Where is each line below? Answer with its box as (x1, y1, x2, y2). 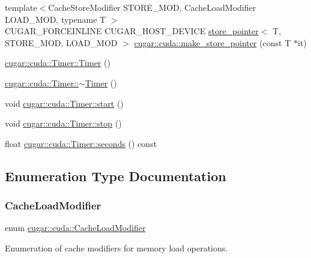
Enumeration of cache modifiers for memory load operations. (5, 241, 228, 254)
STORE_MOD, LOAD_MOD (5, 36, 118, 49)
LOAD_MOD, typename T (5, 13, 106, 25)
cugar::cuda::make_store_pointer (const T (134, 36, 291, 49)
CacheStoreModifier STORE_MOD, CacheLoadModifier (48, 1, 256, 13)
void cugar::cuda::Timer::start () (5, 97, 124, 109)
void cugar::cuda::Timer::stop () (5, 117, 122, 130)
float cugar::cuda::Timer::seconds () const (5, 137, 157, 149)
